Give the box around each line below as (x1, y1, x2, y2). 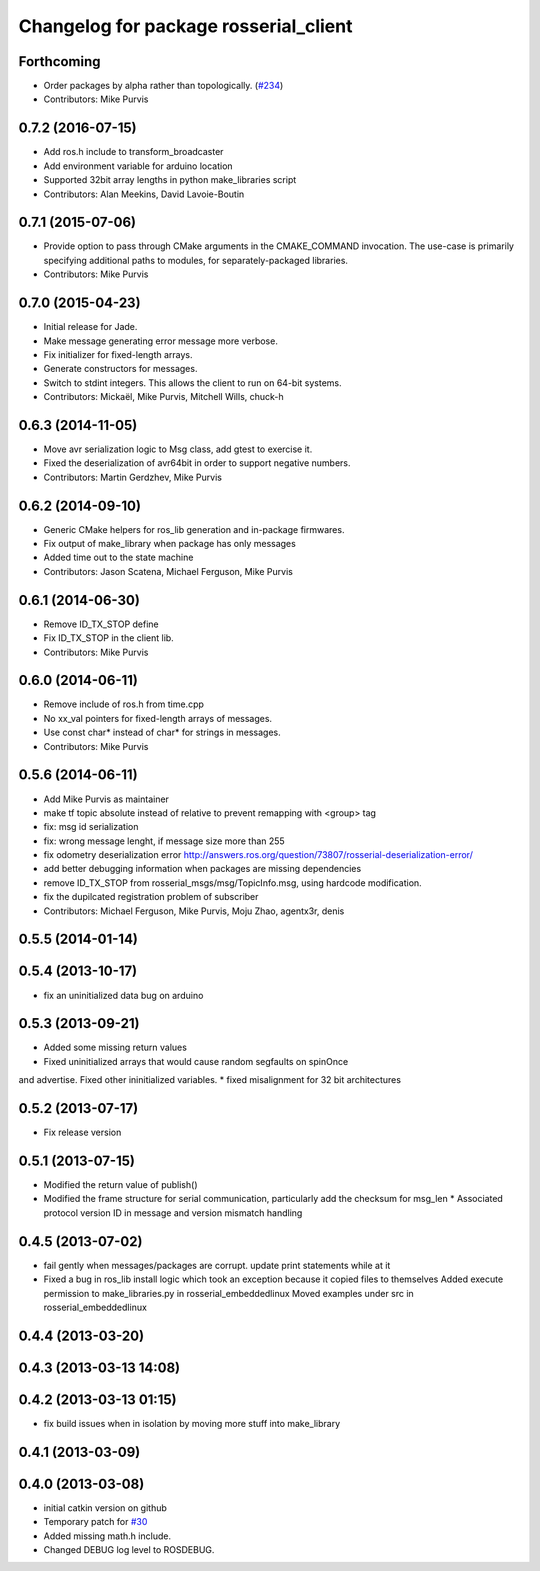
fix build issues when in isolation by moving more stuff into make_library (43, 1417, 341, 1429)
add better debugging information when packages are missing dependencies (43, 863, 362, 875)
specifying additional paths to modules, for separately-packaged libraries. (43, 254, 349, 266)
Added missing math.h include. (43, 1530, 172, 1542)
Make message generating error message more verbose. (43, 335, 279, 347)
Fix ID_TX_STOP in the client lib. (43, 632, 174, 644)
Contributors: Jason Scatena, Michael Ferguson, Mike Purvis (43, 565, 294, 577)
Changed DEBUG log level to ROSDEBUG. (43, 1543, 215, 1555)
